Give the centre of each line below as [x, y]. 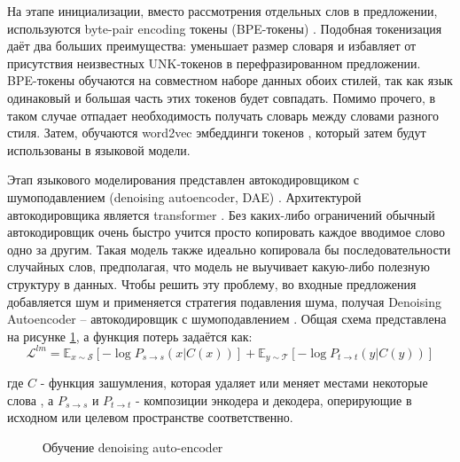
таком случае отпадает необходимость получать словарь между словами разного [223, 115]
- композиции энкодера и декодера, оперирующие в [273, 399]
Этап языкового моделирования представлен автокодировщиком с [183, 180]
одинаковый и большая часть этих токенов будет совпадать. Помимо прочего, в [222, 97]
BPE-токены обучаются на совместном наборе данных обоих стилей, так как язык [230, 80]
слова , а [31, 399]
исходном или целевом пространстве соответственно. [150, 417]
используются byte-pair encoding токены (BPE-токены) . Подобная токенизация [225, 28]
